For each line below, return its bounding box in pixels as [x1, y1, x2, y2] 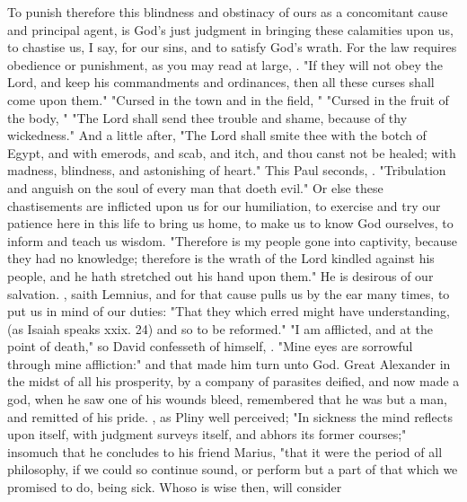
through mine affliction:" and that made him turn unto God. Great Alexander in [7, 354, 451, 373]
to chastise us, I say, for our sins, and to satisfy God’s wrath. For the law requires [7, 38, 457, 57]
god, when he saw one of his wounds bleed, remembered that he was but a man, [7, 390, 447, 409]
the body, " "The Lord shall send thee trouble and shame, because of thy [7, 108, 408, 127]
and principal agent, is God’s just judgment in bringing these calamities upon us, [7, 20, 454, 39]
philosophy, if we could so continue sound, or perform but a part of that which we [7, 460, 458, 479]
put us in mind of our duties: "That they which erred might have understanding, [7, 302, 450, 321]
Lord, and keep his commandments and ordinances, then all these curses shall [7, 73, 435, 92]
